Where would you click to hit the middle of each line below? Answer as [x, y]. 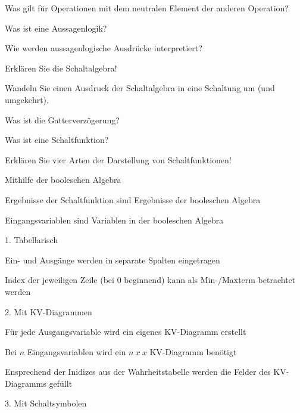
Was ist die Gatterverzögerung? [62, 119]
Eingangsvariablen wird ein [76, 351]
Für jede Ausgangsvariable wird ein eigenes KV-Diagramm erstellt [126, 332]
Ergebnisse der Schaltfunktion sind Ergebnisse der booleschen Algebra [133, 199]
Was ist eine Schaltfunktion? [57, 140]
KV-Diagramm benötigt [193, 351]
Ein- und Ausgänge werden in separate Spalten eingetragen [112, 260]
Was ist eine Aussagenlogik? [56, 28]
